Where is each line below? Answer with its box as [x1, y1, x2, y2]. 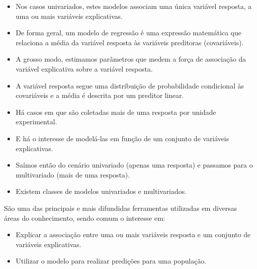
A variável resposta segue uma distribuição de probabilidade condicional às [15, 80, 244, 90]
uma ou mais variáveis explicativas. [15, 10, 123, 21]
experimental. [15, 116, 57, 127]
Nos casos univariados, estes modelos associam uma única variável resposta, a [15, 1, 252, 11]
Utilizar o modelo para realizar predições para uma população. [15, 256, 206, 266]
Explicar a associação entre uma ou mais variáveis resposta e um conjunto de [15, 229, 251, 240]
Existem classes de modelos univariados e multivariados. [15, 186, 187, 196]
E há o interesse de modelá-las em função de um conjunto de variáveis [15, 133, 229, 143]
